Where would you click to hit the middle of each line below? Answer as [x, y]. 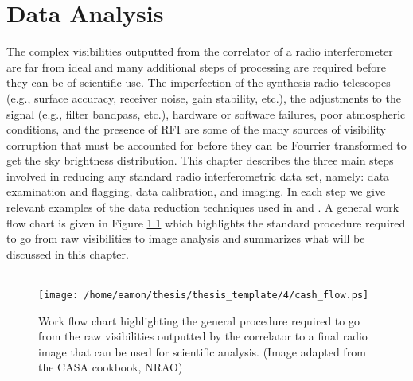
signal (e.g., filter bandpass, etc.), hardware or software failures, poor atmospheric [206, 113]
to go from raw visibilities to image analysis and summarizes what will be [186, 238]
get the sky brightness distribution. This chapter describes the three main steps [200, 160]
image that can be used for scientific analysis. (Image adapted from [202, 351]
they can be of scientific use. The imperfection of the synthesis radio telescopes [199, 82]
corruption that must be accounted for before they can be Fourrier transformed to [206, 144]
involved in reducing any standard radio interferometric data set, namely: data [198, 175]
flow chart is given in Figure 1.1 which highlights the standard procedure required [206, 222]
